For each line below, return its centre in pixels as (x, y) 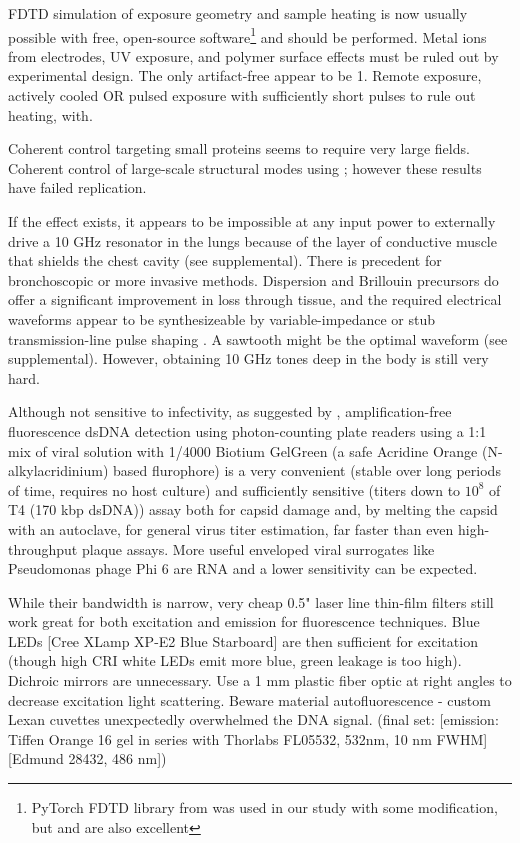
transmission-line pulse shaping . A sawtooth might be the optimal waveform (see (258, 338)
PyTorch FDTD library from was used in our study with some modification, (264, 807)
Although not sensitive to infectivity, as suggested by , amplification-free (230, 411)
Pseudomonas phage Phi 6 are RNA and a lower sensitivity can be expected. (243, 568)
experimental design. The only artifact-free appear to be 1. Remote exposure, (245, 75)
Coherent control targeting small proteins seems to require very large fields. (239, 148)
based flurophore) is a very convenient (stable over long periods (307, 470)
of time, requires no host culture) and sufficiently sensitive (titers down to (234, 489)
